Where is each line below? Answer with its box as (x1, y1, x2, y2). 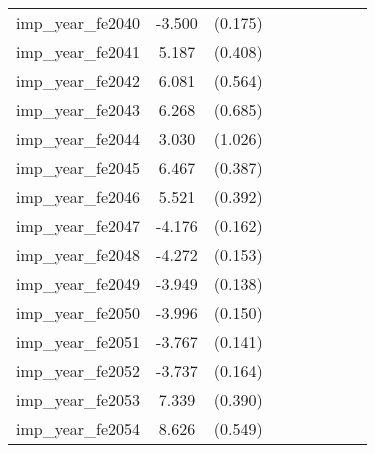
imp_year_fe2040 (16, 11, 141, 34)
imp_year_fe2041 (16, 40, 141, 63)
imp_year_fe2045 (16, 156, 141, 179)
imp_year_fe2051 (16, 330, 141, 353)
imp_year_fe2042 (16, 69, 141, 92)
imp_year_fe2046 (16, 185, 141, 208)
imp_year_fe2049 (16, 272, 141, 295)
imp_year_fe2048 (16, 243, 141, 266)
